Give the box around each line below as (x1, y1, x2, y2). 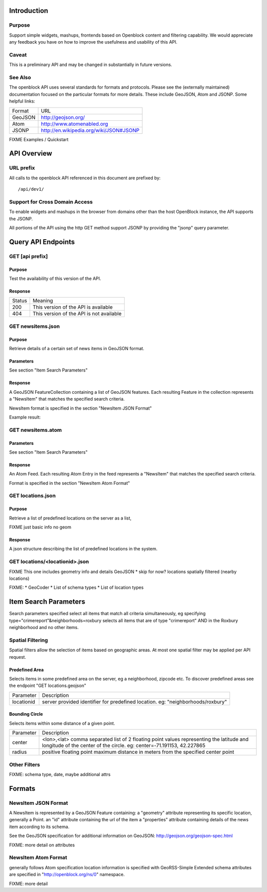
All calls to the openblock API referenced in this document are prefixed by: (9, 175, 161, 181)
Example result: (9, 414, 41, 420)
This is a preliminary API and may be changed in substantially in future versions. (9, 62, 173, 68)
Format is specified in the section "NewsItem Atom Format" (9, 480, 131, 486)
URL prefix (9, 164, 35, 171)
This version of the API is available (32, 304, 113, 311)
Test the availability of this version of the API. (9, 275, 101, 282)
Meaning (32, 297, 53, 304)
